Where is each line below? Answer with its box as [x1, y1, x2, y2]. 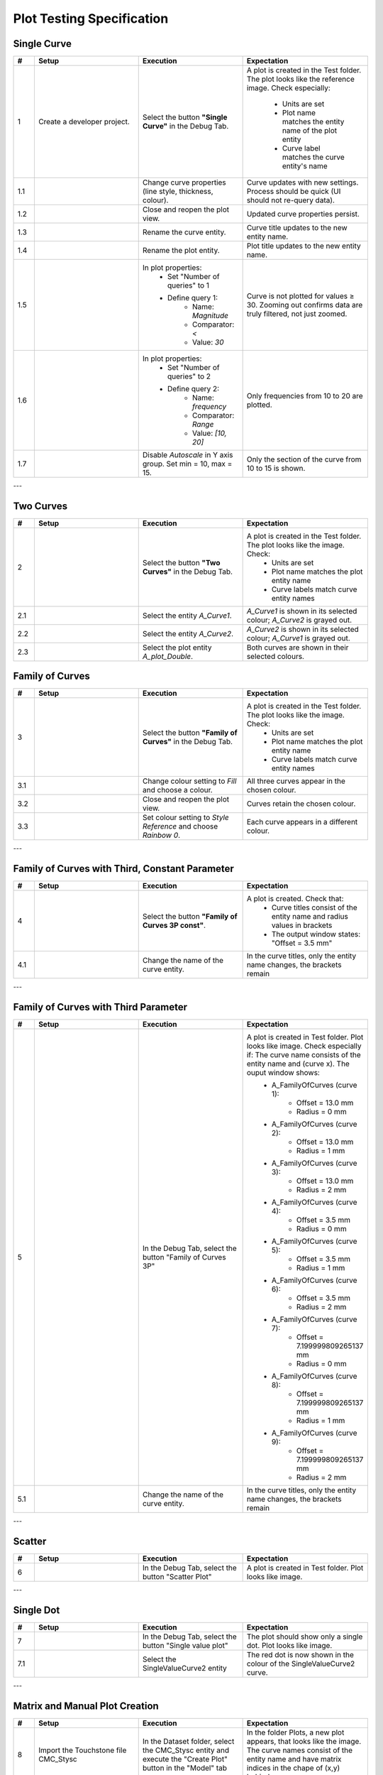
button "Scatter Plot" [142, 1572, 212, 1582]
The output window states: [271, 929, 361, 939]
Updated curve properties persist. [246, 209, 360, 219]
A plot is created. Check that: [246, 894, 344, 904]
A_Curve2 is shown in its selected [246, 624, 360, 634]
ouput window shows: [246, 1068, 321, 1078]
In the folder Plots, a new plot [246, 1727, 345, 1737]
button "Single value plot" [142, 1641, 228, 1651]
